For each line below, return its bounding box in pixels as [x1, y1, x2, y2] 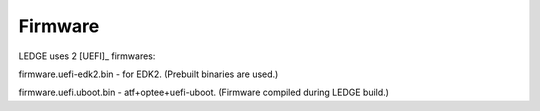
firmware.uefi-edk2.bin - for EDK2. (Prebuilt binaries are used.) [18, 68, 279, 80]
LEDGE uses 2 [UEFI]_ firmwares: [18, 50, 156, 62]
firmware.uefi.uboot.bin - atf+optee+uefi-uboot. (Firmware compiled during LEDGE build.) [18, 86, 390, 99]
